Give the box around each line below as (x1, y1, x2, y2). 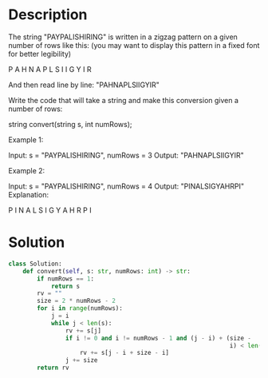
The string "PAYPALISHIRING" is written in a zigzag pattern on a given (8, 32, 238, 42)
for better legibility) (8, 49, 72, 58)
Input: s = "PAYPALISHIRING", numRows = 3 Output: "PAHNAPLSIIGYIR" (8, 150, 245, 160)
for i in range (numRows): (37, 304, 124, 312)
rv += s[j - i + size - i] (79, 349, 170, 357)
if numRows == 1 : (37, 274, 94, 283)
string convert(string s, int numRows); (8, 119, 132, 129)
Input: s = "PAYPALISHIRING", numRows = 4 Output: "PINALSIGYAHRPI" (8, 181, 245, 191)
